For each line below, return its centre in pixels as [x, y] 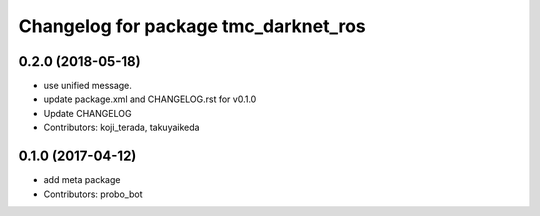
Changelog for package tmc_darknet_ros [192, 26]
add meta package [82, 180]
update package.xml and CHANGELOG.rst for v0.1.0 [150, 99]
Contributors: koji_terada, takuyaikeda [121, 127]
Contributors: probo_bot [93, 194]
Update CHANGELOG [87, 113]
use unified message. [87, 86]
